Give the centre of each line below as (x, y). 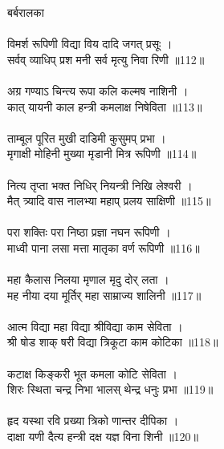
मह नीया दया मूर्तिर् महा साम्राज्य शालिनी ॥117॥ (104, 295)
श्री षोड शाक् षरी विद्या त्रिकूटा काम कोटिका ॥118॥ (113, 342)
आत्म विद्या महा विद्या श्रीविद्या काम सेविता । (95, 326)
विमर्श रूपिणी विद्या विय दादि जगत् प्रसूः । (90, 44)
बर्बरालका (26, 12)
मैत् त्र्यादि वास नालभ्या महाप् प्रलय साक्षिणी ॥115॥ (109, 201)
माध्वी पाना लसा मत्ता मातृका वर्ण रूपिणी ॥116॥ (104, 247)
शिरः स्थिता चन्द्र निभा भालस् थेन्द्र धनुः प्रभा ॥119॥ (110, 389)
